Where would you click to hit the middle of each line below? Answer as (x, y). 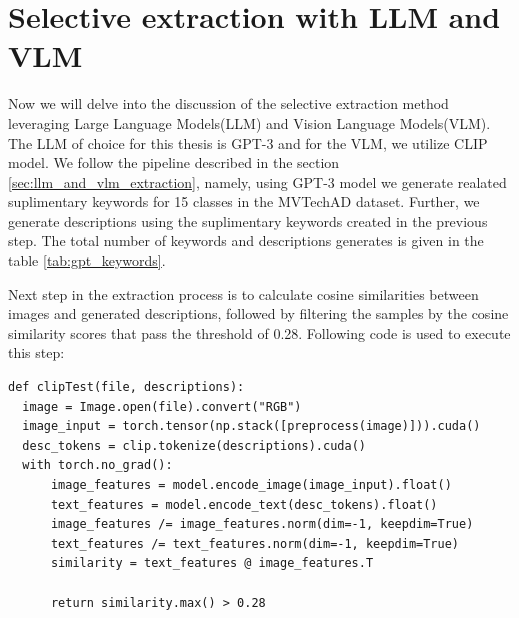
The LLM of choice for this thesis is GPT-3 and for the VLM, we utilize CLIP (248, 142)
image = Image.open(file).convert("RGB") (162, 406)
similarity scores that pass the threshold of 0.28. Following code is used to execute (259, 332)
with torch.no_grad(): (97, 465)
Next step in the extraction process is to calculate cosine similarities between (243, 293)
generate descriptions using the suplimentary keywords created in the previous (248, 220)
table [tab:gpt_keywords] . (87, 260)
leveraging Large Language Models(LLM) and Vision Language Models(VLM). (249, 122)
